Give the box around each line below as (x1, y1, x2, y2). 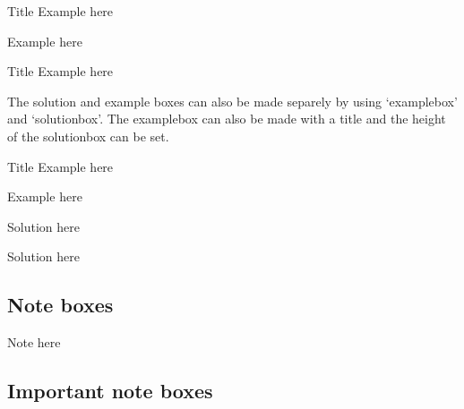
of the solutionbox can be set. (7, 126, 169, 145)
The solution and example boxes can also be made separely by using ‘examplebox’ (7, 91, 458, 110)
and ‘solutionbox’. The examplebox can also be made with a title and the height (7, 109, 446, 128)
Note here (7, 333, 61, 352)
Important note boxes (7, 377, 213, 405)
